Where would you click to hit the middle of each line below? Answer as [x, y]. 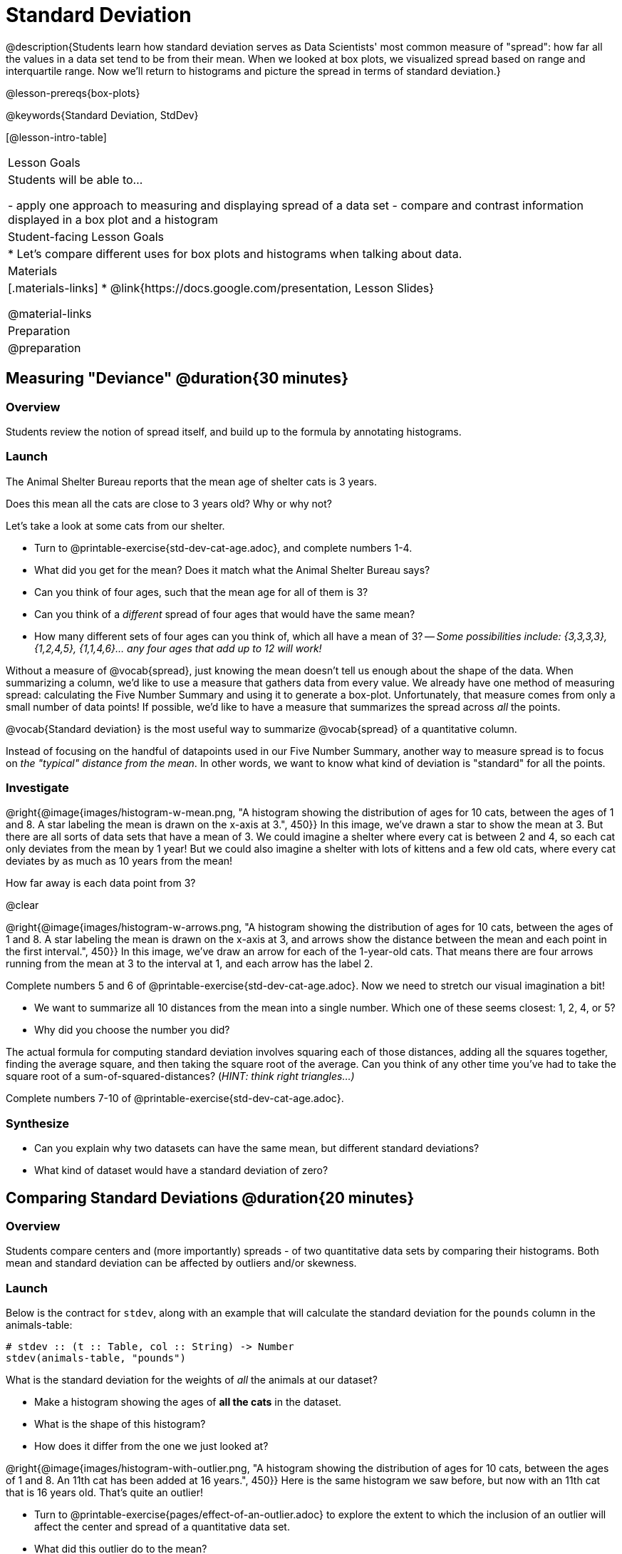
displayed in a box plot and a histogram [113, 219]
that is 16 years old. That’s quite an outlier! [104, 1493]
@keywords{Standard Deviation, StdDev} [102, 115]
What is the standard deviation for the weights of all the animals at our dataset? [192, 1380]
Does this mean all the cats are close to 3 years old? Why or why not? [169, 503]
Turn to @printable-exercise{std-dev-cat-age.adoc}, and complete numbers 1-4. [223, 547]
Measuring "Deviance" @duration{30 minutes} [177, 379]
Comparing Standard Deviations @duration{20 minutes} [210, 1198]
